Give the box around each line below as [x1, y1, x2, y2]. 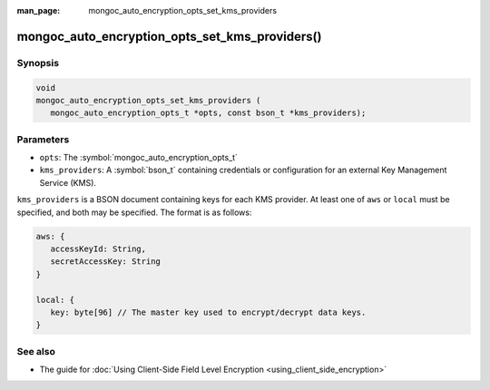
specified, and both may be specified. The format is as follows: [16, 207, 252, 218]
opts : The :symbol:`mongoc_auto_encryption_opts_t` [39, 152, 238, 163]
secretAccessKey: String [50, 257, 161, 267]
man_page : [16, 5, 61, 15]
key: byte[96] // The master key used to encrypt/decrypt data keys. [50, 307, 367, 317]
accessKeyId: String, [50, 244, 147, 254]
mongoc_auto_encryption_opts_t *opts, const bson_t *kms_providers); [50, 108, 367, 118]
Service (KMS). [39, 177, 97, 188]
